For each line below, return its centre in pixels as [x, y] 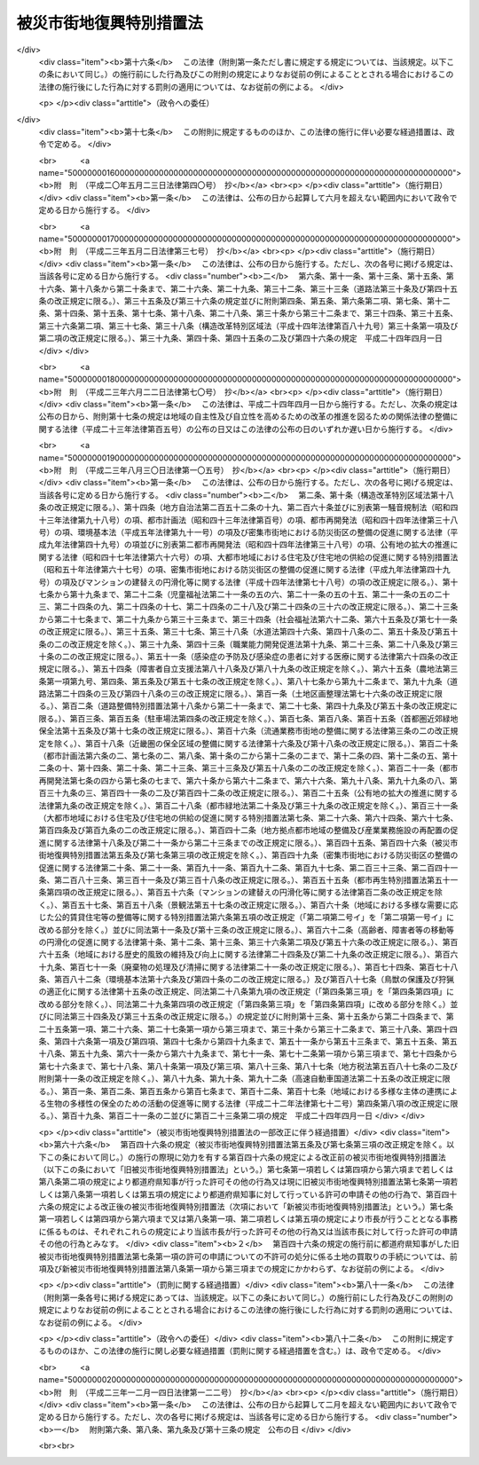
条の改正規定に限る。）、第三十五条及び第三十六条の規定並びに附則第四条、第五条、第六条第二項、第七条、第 [236, 301]
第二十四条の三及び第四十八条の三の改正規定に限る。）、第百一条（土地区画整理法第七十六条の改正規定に [244, 694]
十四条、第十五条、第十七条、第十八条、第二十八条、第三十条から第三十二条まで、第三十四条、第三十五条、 [260, 313]
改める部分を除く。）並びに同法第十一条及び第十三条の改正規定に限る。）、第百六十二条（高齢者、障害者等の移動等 [246, 929]
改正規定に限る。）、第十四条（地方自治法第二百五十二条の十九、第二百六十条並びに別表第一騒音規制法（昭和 [252, 508]
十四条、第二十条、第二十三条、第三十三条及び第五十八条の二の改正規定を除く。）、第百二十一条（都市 [271, 768]
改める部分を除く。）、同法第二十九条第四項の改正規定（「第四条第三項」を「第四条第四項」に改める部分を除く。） [244, 1004]
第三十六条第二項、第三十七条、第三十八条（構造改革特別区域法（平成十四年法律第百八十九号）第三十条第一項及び [248, 326]
